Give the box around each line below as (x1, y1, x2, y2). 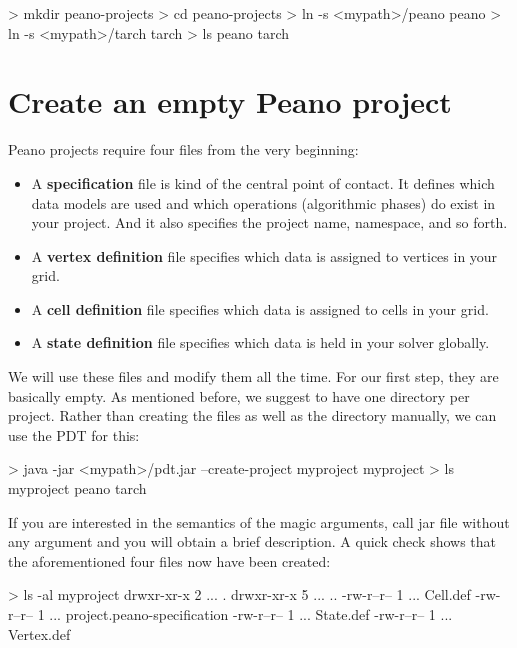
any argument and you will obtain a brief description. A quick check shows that (8, 531, 497, 552)
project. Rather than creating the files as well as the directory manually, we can (8, 405, 497, 426)
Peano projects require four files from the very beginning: (8, 139, 359, 160)
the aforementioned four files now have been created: (8, 550, 331, 571)
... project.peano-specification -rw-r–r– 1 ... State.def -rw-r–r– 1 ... (49, 604, 453, 624)
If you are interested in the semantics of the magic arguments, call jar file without (8, 511, 510, 532)
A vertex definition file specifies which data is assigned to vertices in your (31, 245, 498, 266)
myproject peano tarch (8, 478, 147, 499)
